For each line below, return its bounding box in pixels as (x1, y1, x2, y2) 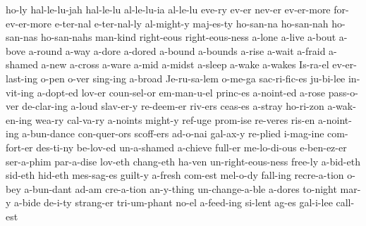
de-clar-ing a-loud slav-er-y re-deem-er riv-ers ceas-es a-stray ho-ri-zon (22, 99, 324, 113)
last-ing (6, 70, 38, 85)
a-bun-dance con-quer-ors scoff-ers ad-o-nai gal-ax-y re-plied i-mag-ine (22, 126, 324, 141)
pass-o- (328, 84, 358, 99)
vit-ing (6, 84, 35, 99)
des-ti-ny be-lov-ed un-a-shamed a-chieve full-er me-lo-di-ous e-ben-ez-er (36, 139, 347, 154)
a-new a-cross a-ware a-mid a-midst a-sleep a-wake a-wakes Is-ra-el (41, 57, 329, 72)
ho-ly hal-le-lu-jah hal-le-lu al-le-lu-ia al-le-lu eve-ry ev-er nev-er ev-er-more (6, 2, 331, 16)
